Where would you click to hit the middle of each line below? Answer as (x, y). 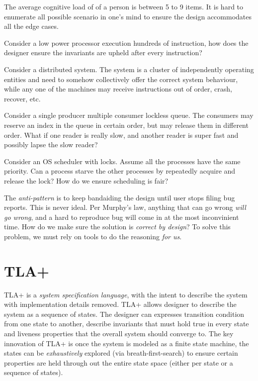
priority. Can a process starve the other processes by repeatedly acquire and (120, 171)
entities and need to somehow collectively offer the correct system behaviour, (121, 79)
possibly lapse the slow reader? (51, 144)
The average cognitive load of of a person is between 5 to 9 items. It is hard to (124, 6)
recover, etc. (22, 98)
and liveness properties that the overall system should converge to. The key (119, 333)
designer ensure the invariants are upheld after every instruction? (103, 52)
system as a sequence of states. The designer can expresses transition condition (124, 314)
